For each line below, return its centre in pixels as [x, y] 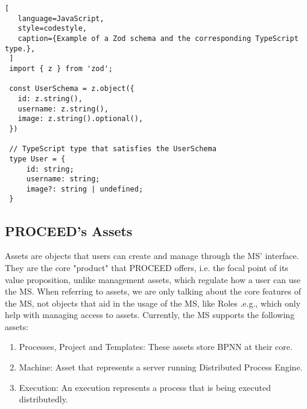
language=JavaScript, [61, 18]
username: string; [63, 179]
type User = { [37, 159]
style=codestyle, [52, 29]
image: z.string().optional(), [81, 119]
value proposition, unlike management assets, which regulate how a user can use [153, 279]
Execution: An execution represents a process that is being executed [145, 387]
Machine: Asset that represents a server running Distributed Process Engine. [161, 367]
